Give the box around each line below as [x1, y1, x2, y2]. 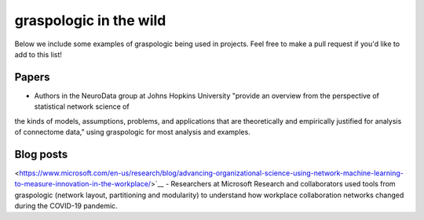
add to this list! [14, 49, 63, 59]
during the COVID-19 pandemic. [14, 201, 118, 211]
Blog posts [14, 147, 68, 160]
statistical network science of [34, 102, 130, 111]
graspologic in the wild [14, 12, 166, 29]
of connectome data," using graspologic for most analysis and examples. [14, 128, 250, 137]
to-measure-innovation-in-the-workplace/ [14, 179, 152, 189]
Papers [14, 70, 50, 84]
